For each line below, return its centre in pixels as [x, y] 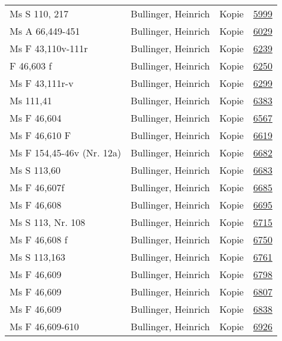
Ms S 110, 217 [39, 13]
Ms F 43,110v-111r [49, 48]
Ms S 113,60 [35, 170]
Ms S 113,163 [37, 257]
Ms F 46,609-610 [44, 326]
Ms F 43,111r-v [42, 83]
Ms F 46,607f [37, 187]
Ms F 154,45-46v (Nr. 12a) [66, 153]
